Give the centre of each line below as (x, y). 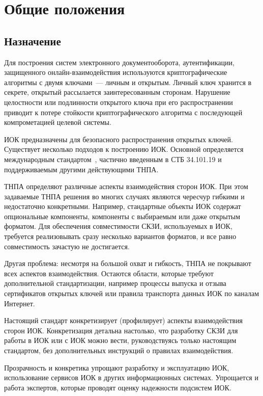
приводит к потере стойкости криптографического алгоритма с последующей (123, 112)
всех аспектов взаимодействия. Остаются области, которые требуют (109, 273)
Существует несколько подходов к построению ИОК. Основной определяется (124, 149)
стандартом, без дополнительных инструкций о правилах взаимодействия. (119, 350)
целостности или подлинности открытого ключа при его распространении (119, 102)
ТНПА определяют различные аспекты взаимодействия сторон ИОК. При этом (126, 186)
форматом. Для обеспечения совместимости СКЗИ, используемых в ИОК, (118, 226)
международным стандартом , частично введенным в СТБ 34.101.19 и (113, 159)
